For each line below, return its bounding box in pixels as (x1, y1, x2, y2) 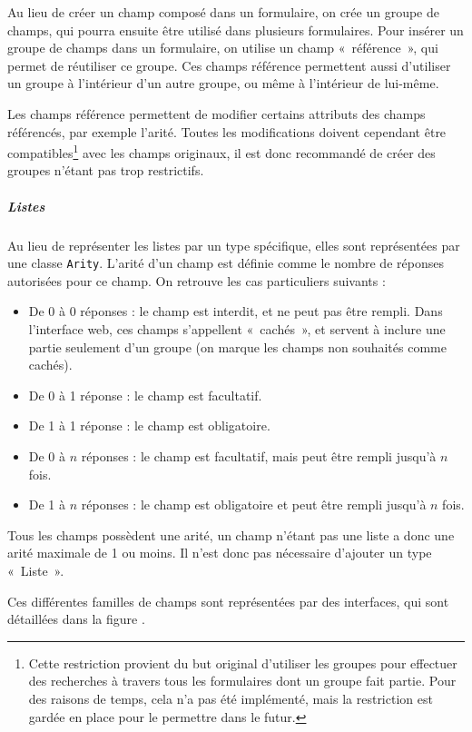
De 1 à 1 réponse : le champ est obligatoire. (28, 416, 270, 435)
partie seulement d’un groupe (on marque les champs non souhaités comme (28, 337, 447, 356)
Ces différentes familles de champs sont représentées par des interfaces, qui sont (7, 591, 449, 610)
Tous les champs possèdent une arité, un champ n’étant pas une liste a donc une (7, 525, 455, 544)
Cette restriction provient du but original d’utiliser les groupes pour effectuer (28, 653, 457, 672)
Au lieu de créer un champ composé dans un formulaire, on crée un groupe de (7, 3, 439, 21)
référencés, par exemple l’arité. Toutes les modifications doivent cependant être (7, 122, 447, 141)
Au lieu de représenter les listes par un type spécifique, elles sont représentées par (7, 235, 460, 254)
